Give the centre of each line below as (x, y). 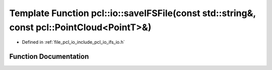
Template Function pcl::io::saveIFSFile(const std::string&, (133, 13)
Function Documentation (49, 57)
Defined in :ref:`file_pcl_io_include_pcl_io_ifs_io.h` (74, 42)
